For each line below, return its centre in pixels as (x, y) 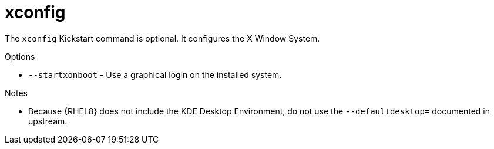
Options (20, 56)
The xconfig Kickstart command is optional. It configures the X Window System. (162, 38)
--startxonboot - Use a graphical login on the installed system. (155, 74)
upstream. (48, 121)
